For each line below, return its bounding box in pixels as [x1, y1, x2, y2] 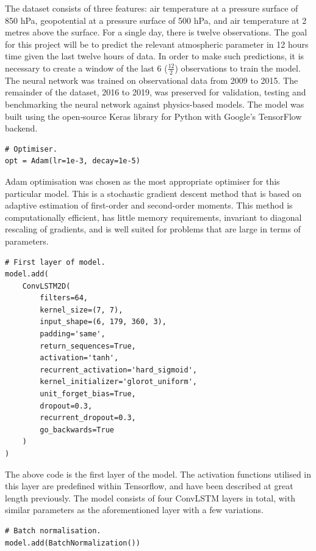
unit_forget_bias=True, [40, 390, 136, 399]
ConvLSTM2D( [22, 281, 71, 290]
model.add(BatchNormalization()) [5, 538, 140, 547]
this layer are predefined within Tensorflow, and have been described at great [5, 479, 293, 492]
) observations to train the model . [174, 61, 301, 74]
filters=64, [40, 294, 88, 303]
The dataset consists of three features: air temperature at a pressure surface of [5, 2, 298, 14]
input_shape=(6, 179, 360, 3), [40, 317, 167, 327]
